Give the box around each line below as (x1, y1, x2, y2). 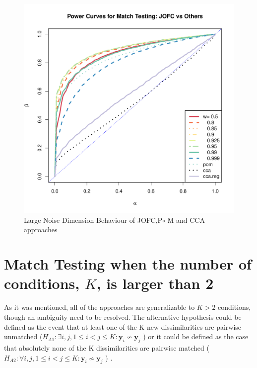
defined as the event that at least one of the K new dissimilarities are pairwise (4, 321, 242, 332)
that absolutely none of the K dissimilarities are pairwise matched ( (4, 342, 209, 353)
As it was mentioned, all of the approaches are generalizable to (4, 302, 195, 312)
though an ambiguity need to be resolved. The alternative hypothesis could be (4, 311, 242, 322)
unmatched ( (4, 331, 43, 342)
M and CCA (167, 214, 205, 225)
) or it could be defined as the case (143, 331, 249, 342)
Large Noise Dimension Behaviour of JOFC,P (24, 214, 163, 225)
